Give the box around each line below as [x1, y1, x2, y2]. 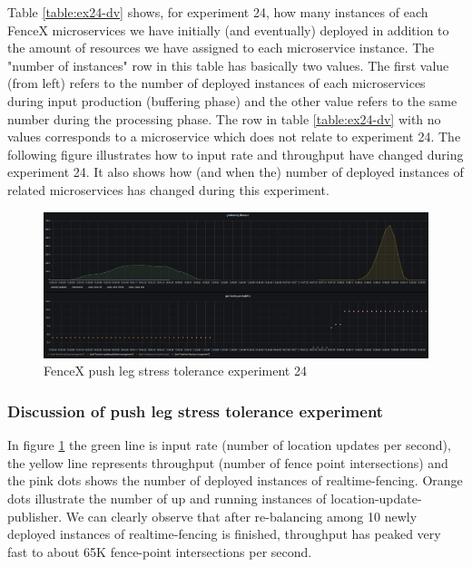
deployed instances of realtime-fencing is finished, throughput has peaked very [7, 524, 441, 543]
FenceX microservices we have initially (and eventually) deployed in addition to [7, 20, 449, 39]
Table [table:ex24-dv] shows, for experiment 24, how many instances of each [7, 3, 428, 21]
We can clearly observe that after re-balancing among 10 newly [65, 506, 418, 525]
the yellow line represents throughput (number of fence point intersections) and [7, 453, 448, 472]
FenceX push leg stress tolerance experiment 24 [44, 361, 307, 380]
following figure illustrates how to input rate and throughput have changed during [7, 144, 464, 163]
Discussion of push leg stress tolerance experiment [7, 399, 384, 422]
